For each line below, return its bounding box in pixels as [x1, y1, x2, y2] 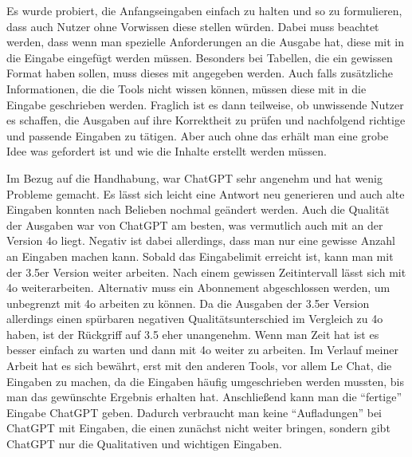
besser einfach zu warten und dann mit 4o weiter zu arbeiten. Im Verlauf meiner [6, 341, 398, 358]
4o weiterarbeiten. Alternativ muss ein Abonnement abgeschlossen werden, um [6, 279, 390, 296]
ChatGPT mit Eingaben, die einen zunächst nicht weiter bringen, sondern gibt [6, 420, 390, 436]
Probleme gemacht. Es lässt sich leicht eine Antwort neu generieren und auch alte [6, 185, 405, 202]
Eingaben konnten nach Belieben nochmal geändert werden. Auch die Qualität [6, 201, 390, 218]
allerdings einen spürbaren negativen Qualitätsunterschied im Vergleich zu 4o [6, 310, 383, 327]
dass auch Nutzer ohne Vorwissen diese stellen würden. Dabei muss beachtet [6, 18, 379, 34]
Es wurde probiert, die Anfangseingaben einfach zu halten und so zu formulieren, [6, 2, 402, 18]
